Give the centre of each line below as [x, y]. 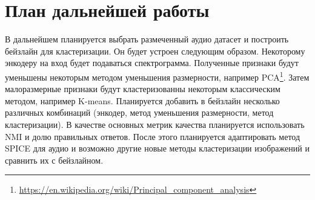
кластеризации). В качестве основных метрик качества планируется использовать [155, 124]
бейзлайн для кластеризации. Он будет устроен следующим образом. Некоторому [155, 51]
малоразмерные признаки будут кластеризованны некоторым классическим [143, 89]
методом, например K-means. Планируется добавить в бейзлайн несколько [142, 100]
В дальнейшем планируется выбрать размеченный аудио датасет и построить [147, 39]
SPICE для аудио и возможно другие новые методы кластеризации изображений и [157, 148]
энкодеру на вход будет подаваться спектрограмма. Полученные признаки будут [152, 63]
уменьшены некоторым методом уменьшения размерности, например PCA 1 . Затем [157, 76]
